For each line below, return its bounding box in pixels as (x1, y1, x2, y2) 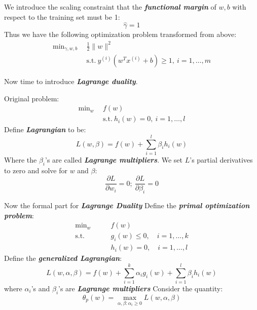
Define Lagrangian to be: (4, 124, 86, 135)
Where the (4, 154, 37, 165)
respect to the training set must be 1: (4, 11, 120, 22)
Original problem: (4, 93, 59, 103)
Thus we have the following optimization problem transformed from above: (4, 29, 237, 40)
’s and (31, 283, 50, 294)
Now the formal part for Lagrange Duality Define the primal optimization (4, 200, 250, 211)
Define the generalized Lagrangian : (4, 253, 122, 263)
